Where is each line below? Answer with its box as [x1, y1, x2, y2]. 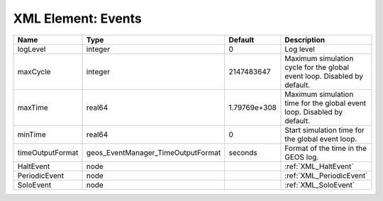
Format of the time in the [284, 143, 367, 153]
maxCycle [17, 67, 51, 76]
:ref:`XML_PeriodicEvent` [284, 171, 368, 180]
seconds [228, 147, 258, 157]
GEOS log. [284, 152, 319, 162]
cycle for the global [284, 62, 349, 72]
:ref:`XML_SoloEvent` [284, 180, 355, 190]
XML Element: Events [13, 11, 142, 26]
